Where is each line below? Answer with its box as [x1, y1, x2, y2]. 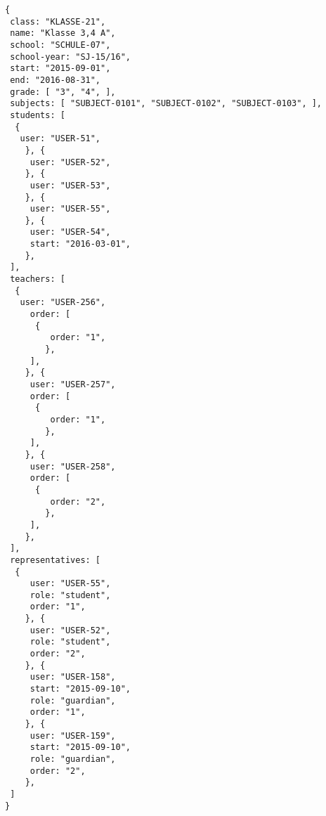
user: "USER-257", [30, 380, 116, 389]
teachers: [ [10, 274, 65, 285]
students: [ [10, 110, 65, 120]
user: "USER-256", [20, 297, 106, 308]
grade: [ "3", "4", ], [10, 86, 116, 97]
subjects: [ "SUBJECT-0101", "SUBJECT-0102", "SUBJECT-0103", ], [10, 98, 322, 109]
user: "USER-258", [30, 461, 116, 472]
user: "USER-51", [20, 134, 101, 144]
